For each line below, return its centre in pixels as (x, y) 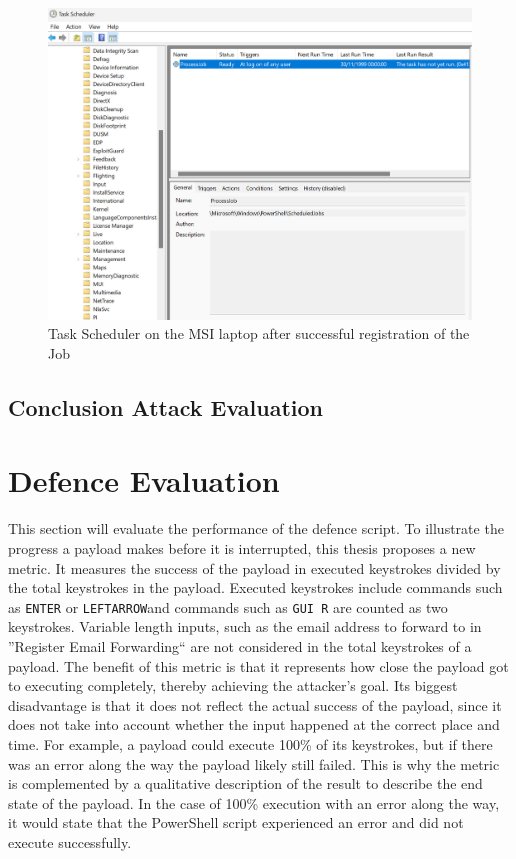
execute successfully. (70, 841)
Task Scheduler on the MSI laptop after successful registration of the (259, 333)
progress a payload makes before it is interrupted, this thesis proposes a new (242, 547)
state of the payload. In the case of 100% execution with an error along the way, (254, 802)
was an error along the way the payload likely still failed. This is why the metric (254, 763)
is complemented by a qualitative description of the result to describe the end (245, 783)
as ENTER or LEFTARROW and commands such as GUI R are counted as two (228, 606)
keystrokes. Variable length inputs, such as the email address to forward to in (245, 626)
